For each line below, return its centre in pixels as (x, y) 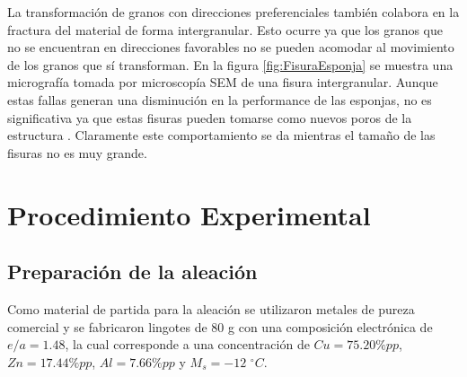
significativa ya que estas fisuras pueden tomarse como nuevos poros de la (210, 117)
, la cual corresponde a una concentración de (187, 344)
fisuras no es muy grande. (77, 152)
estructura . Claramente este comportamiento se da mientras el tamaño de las (221, 135)
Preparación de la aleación (132, 272)
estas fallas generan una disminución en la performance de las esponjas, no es (220, 99)
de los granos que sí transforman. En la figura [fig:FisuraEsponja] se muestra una (230, 64)
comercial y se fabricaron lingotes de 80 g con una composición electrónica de (220, 326)
